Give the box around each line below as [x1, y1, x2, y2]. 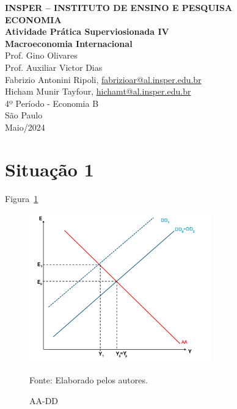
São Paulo [5, 109, 43, 121]
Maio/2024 [5, 120, 45, 133]
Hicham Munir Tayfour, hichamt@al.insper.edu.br [5, 85, 191, 98]
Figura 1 [5, 192, 38, 204]
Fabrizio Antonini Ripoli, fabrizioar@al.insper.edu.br [5, 73, 202, 85]
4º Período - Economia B [5, 96, 99, 109]
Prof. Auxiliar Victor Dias [5, 60, 103, 73]
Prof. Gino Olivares [5, 49, 78, 62]
